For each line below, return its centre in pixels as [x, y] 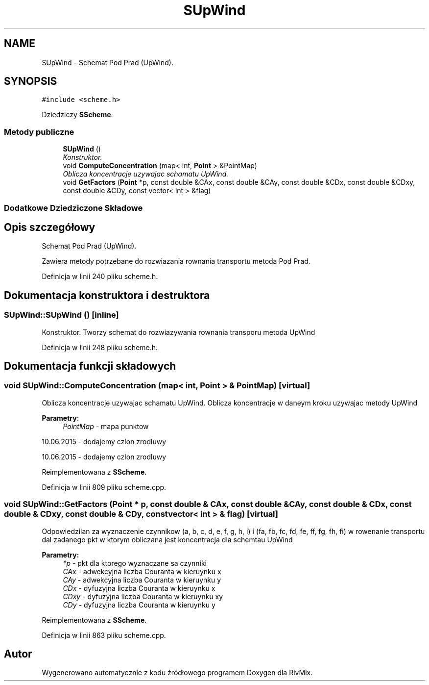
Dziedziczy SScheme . [77, 115]
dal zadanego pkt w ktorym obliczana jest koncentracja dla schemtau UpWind [167, 539]
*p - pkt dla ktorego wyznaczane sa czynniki [135, 563]
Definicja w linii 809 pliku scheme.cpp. [104, 487]
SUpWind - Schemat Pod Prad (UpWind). [107, 62]
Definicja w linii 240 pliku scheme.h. [100, 277]
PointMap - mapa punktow [106, 426]
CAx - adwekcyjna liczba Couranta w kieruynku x [142, 571]
